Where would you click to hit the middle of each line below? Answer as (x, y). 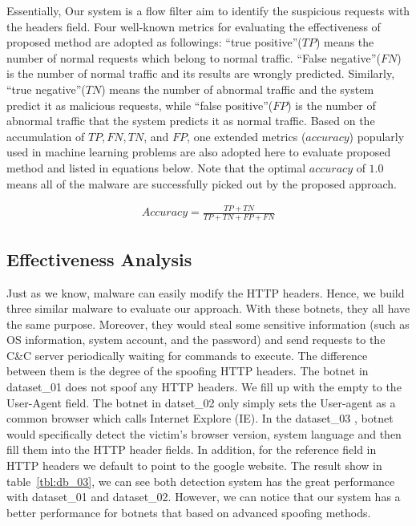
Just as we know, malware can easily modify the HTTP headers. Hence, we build (206, 292)
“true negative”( (46, 89)
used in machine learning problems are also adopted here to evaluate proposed (199, 152)
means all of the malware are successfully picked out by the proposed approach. (202, 183)
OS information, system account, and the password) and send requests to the (196, 340)
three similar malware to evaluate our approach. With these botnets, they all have (208, 308)
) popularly (377, 136)
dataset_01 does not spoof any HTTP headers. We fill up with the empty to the (204, 387)
